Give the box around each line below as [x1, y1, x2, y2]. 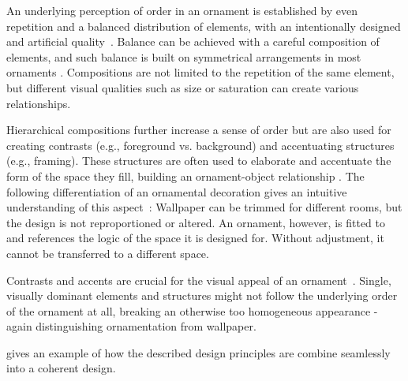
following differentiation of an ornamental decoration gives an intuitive [6, 183, 347, 200]
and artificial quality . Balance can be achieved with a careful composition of [6, 33, 380, 50]
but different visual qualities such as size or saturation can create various [6, 79, 359, 95]
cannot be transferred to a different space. [6, 245, 209, 261]
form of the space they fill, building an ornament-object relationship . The [6, 167, 365, 184]
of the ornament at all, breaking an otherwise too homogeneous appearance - [6, 302, 378, 319]
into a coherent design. [6, 360, 116, 376]
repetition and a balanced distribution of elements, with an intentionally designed [6, 17, 401, 34]
